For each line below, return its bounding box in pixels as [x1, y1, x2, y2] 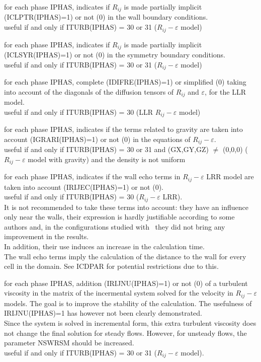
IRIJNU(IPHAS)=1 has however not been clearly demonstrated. [4, 308, 203, 318]
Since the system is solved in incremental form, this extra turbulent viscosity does [4, 318, 256, 328]
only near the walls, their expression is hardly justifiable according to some [4, 211, 235, 222]
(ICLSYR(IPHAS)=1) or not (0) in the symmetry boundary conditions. [4, 49, 225, 59]
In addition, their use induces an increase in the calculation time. [4, 241, 205, 252]
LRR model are [206, 171, 254, 182]
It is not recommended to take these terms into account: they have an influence [4, 201, 248, 212]
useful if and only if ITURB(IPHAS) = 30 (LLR [4, 106, 153, 117]
